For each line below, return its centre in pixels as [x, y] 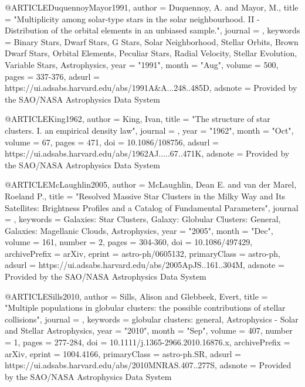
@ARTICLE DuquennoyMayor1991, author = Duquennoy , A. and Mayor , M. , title [152, 7]
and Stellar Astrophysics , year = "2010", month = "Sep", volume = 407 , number [149, 330]
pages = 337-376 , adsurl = [52, 76]
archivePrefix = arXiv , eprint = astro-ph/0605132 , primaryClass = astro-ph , [143, 253]
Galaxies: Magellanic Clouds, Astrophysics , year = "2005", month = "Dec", [139, 230]
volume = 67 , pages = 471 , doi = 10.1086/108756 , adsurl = [112, 142]
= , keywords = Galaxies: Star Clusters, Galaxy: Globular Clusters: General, [143, 219]
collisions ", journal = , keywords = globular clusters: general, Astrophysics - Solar [152, 319]
